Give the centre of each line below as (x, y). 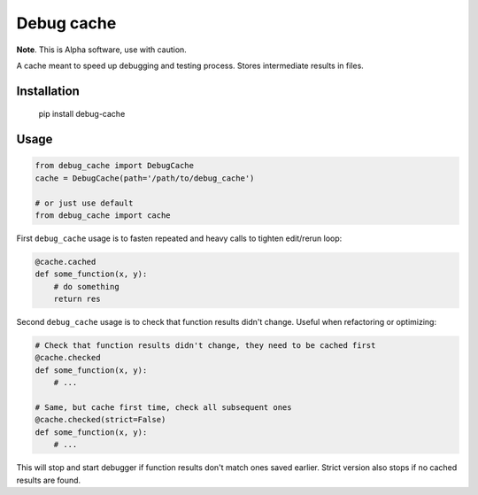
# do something (86, 286)
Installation (48, 91)
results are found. (49, 480)
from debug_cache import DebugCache (115, 166)
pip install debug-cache (82, 114)
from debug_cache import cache (103, 215)
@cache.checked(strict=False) (100, 420)
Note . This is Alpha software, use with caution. (102, 50)
